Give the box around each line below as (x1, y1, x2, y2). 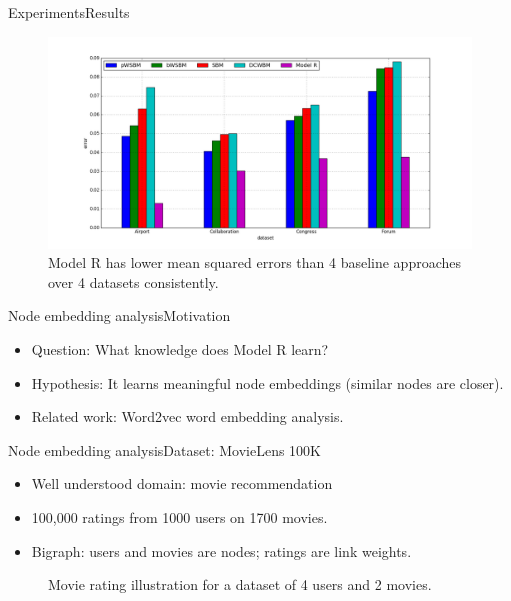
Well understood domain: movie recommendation (31, 473, 333, 494)
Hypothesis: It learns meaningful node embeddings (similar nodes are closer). (31, 372, 504, 393)
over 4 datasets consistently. (48, 271, 219, 292)
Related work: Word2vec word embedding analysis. (31, 406, 344, 427)
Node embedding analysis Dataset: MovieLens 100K (8, 439, 321, 460)
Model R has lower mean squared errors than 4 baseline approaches (48, 252, 462, 273)
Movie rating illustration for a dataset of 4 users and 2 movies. (48, 574, 432, 595)
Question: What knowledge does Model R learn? (31, 338, 329, 359)
